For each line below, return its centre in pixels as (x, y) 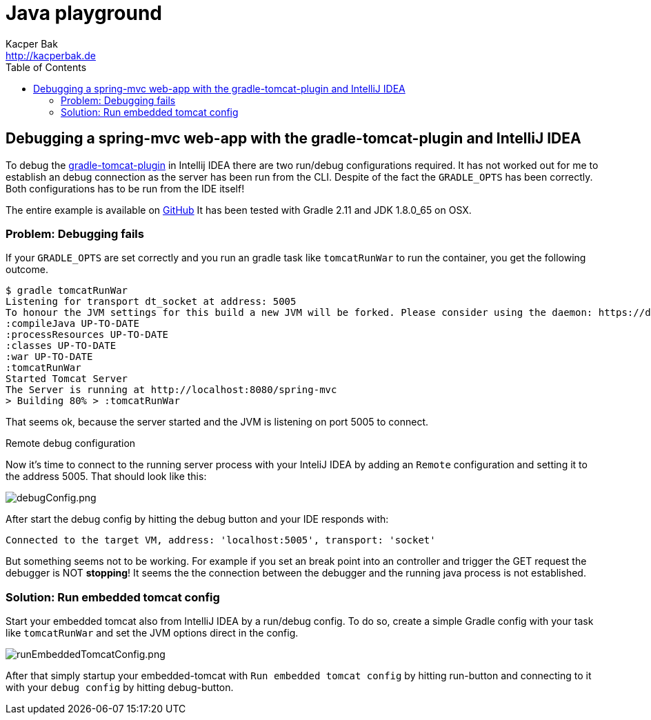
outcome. (27, 270)
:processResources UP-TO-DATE (87, 335)
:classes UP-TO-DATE (61, 346)
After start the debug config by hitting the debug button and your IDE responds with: (197, 519)
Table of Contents (46, 67)
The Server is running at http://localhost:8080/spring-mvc (171, 390)
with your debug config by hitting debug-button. (120, 688)
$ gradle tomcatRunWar (67, 291)
